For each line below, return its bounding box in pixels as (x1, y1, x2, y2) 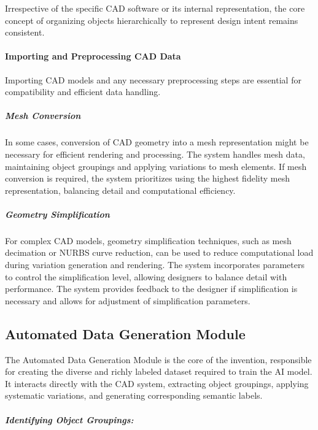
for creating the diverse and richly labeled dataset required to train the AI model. (5, 365, 312, 378)
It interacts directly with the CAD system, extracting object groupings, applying (5, 377, 309, 390)
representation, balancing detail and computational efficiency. (5, 183, 236, 196)
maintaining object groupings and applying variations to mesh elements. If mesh (5, 159, 307, 172)
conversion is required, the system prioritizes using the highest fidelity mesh (5, 172, 290, 185)
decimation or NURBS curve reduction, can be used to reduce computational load (5, 246, 314, 259)
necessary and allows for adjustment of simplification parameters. (5, 294, 250, 307)
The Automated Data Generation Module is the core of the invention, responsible (5, 353, 312, 366)
